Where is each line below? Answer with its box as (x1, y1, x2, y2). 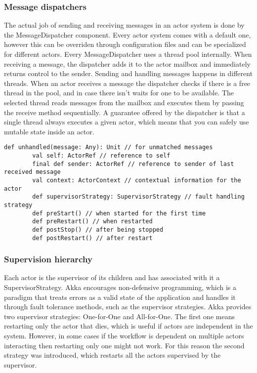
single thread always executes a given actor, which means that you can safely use (4, 117, 249, 127)
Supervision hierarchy (4, 253, 92, 265)
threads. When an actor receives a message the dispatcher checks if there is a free (4, 78, 251, 88)
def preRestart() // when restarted (32, 218, 153, 225)
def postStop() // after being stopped (32, 226, 164, 233)
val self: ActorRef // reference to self (32, 152, 171, 159)
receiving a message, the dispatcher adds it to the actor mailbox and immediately (4, 58, 251, 69)
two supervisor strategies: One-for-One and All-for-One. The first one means (4, 311, 235, 321)
